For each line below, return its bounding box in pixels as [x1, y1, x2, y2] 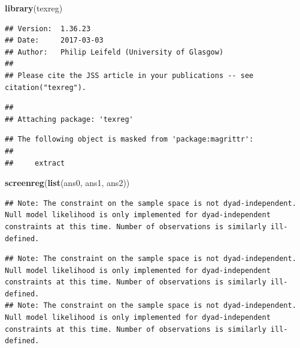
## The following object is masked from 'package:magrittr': [5, 135, 254, 144]
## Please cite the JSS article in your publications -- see [5, 71, 254, 80]
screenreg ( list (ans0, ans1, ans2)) [5, 176, 130, 189]
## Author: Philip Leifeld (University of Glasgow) [5, 47, 224, 56]
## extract [5, 158, 65, 167]
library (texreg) [5, 2, 63, 14]
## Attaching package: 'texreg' [5, 115, 134, 124]
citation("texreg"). [5, 83, 87, 92]
